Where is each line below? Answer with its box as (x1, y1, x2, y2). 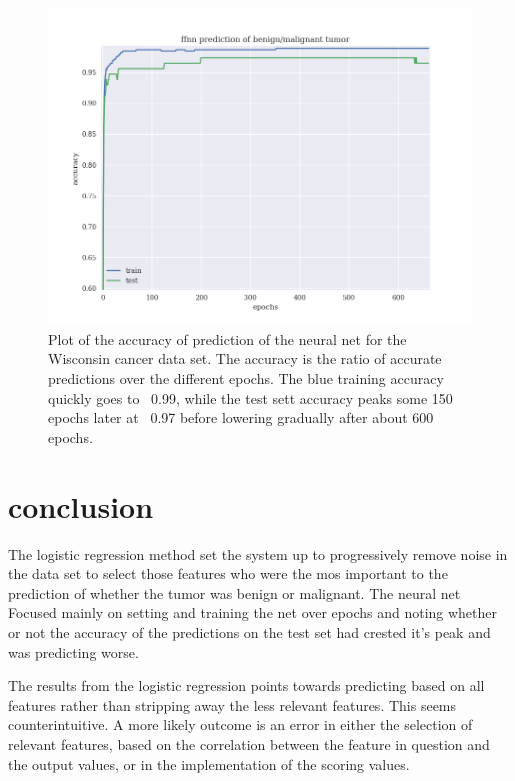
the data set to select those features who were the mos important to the (8, 563, 448, 584)
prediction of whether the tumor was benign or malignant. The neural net (8, 582, 461, 603)
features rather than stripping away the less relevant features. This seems (8, 694, 457, 715)
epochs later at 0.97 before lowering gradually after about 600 (48, 407, 434, 428)
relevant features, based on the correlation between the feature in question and (8, 733, 490, 754)
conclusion (8, 485, 154, 526)
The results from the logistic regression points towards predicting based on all (8, 675, 485, 696)
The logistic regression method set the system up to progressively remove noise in (8, 543, 508, 564)
